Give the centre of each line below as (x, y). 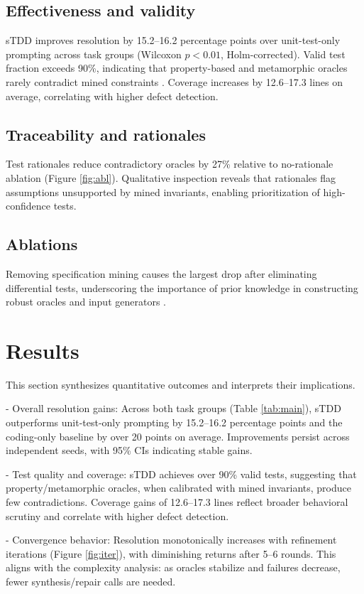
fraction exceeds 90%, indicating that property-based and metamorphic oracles (177, 68)
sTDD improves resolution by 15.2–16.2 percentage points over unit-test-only (173, 40)
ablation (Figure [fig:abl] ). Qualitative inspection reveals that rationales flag (171, 177)
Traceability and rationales (106, 134)
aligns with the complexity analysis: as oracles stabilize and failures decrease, (173, 567)
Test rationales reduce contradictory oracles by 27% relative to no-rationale (170, 164)
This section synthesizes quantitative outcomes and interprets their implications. (181, 384)
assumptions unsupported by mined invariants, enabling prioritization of (163, 191)
